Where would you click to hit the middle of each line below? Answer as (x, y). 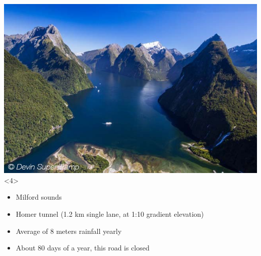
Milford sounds (39, 197)
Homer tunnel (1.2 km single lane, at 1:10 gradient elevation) (110, 214)
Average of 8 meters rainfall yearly (69, 231)
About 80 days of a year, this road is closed (83, 248)
